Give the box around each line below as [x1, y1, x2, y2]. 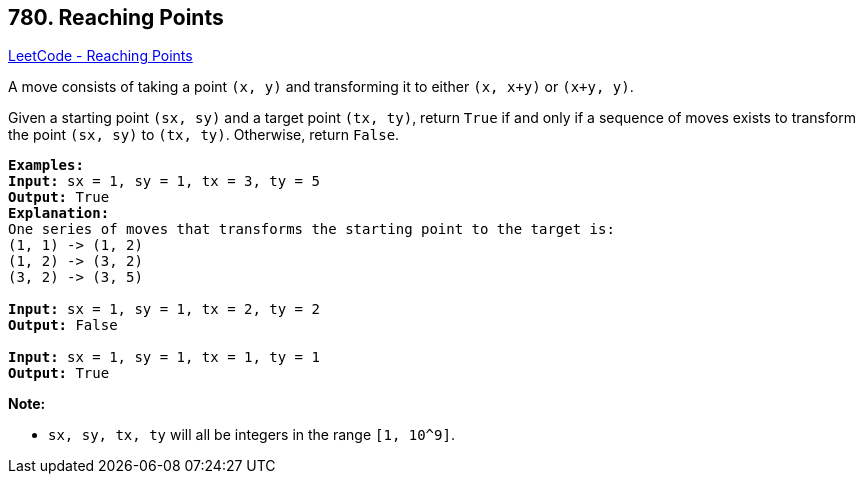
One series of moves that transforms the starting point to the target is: [8, 221, 615, 238]
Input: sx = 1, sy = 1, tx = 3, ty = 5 [8, 173, 320, 190]
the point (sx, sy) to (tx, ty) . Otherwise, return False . [8, 126, 400, 144]
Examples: [8, 157, 84, 174]
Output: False [8, 317, 118, 334]
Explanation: [8, 205, 110, 222]
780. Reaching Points [8, 5, 224, 30]
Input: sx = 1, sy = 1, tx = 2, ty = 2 [8, 301, 320, 318]
